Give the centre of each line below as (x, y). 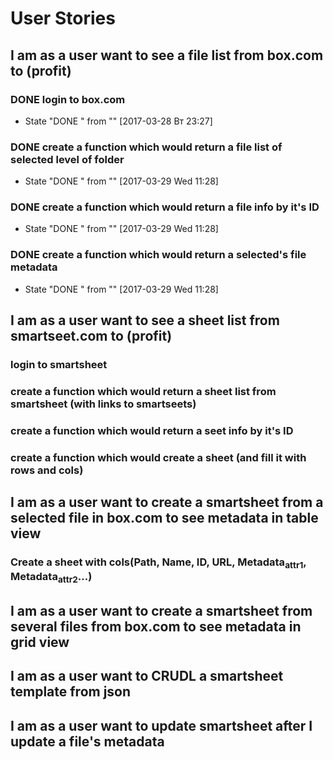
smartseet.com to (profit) (91, 336)
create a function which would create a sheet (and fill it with (158, 457)
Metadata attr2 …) (51, 578)
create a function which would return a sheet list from (143, 391)
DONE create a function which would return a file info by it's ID (165, 207)
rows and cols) (47, 470)
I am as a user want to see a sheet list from (145, 320)
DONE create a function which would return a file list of (146, 147)
